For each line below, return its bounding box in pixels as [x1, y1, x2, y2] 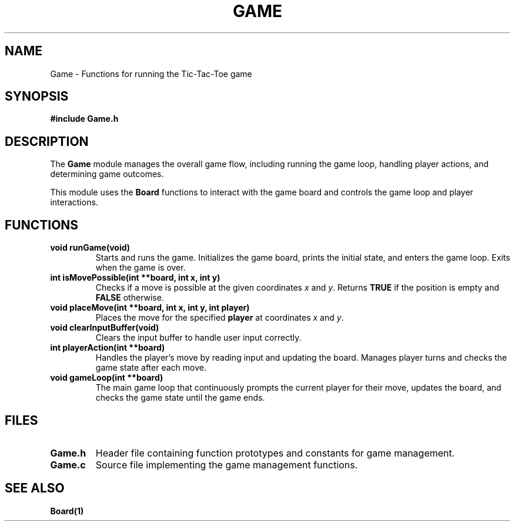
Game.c [50, 458, 86, 471]
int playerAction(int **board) [50, 342, 165, 353]
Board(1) [50, 505, 84, 516]
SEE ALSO [5, 481, 65, 496]
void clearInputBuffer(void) [50, 322, 159, 333]
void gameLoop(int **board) [50, 372, 163, 383]
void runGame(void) [50, 242, 131, 253]
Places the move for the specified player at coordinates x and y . [95, 312, 344, 323]
